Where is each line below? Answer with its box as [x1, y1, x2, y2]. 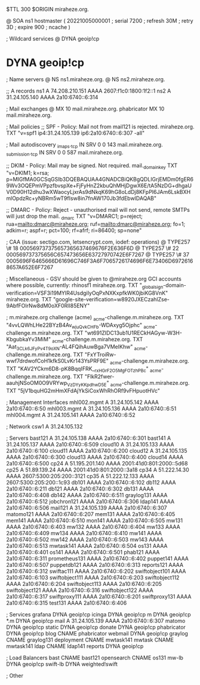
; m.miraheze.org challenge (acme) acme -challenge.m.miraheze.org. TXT [6, 313, 184, 322]
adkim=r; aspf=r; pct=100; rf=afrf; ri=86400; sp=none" [6, 227, 142, 234]
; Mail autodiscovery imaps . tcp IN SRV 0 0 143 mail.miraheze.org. [6, 141, 163, 149]
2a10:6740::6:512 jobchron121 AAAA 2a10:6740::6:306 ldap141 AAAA [6, 498, 175, 505]
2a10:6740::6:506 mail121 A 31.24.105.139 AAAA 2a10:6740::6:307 [6, 504, 167, 511]
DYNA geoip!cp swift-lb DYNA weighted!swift [6, 660, 118, 668]
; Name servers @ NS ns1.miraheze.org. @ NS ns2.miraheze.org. [6, 75, 165, 83]
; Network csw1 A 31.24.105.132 [6, 422, 83, 430]
